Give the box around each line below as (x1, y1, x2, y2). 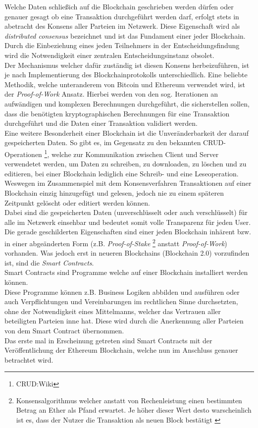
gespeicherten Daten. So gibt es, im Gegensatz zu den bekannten (4, 137, 201, 148)
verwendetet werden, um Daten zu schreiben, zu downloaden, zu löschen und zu (4, 159, 247, 169)
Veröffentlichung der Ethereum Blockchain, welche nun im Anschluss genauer (4, 345, 238, 355)
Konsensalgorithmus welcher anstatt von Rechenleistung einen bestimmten (16, 395, 242, 405)
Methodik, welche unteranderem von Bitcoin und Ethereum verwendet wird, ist (4, 79, 246, 89)
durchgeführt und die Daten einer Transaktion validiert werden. (4, 118, 198, 128)
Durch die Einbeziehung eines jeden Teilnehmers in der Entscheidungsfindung (4, 40, 240, 51)
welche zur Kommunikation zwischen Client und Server (51, 149, 219, 159)
